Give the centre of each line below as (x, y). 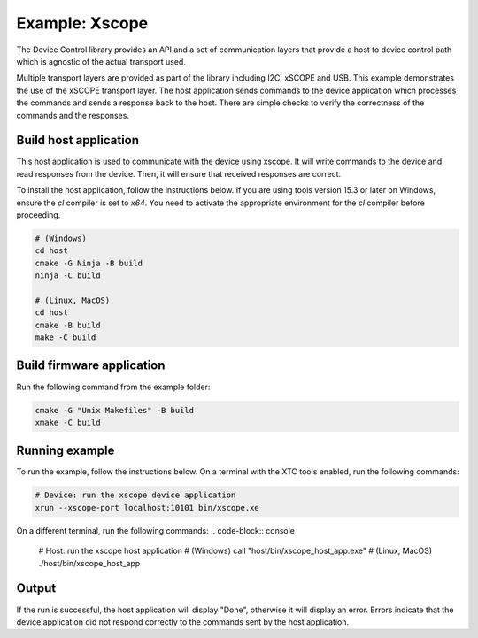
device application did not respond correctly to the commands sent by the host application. (183, 622)
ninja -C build (68, 276)
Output (36, 588)
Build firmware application (91, 366)
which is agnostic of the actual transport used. (101, 61)
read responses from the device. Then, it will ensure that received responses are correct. (179, 173)
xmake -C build (68, 422)
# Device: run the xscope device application (135, 495)
